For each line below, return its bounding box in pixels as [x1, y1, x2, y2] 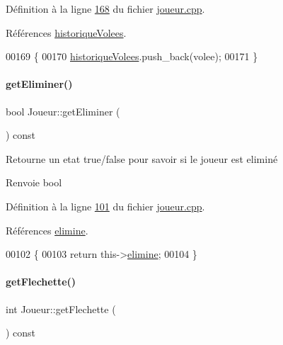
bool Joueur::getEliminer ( [6, 103, 120, 118]
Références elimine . [6, 222, 88, 237]
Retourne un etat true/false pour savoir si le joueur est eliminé [6, 151, 278, 166]
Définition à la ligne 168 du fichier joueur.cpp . [6, 1, 205, 16]
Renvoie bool [6, 175, 62, 190]
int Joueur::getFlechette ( [6, 301, 116, 316]
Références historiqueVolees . [6, 25, 127, 40]
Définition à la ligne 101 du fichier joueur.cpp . [6, 198, 205, 213]
